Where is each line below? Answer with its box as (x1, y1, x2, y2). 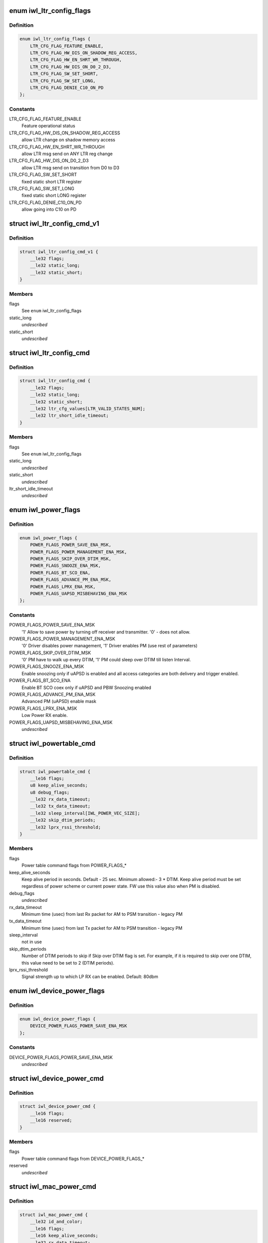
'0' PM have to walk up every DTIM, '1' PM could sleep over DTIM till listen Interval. (21, 657, 191, 663)
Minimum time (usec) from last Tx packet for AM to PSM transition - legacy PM (21, 925, 183, 931)
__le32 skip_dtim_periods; (30, 817, 96, 823)
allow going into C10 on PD (21, 206, 77, 212)
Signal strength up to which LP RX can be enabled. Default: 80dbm (21, 974, 158, 979)
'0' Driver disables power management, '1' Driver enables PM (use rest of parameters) (21, 643, 198, 649)
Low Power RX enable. (21, 712, 68, 718)
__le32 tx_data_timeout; (30, 803, 91, 809)
